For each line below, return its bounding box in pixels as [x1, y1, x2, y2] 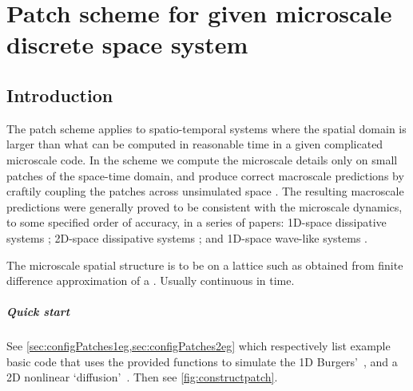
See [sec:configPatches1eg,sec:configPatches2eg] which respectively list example [6, 338, 391, 354]
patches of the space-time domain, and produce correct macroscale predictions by [6, 167, 404, 184]
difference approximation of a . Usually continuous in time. [6, 272, 295, 289]
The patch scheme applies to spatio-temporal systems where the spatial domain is [6, 120, 407, 136]
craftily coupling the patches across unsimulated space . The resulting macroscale [6, 183, 404, 199]
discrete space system [6, 28, 248, 61]
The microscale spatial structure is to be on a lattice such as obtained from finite [6, 256, 403, 273]
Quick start [6, 303, 70, 320]
